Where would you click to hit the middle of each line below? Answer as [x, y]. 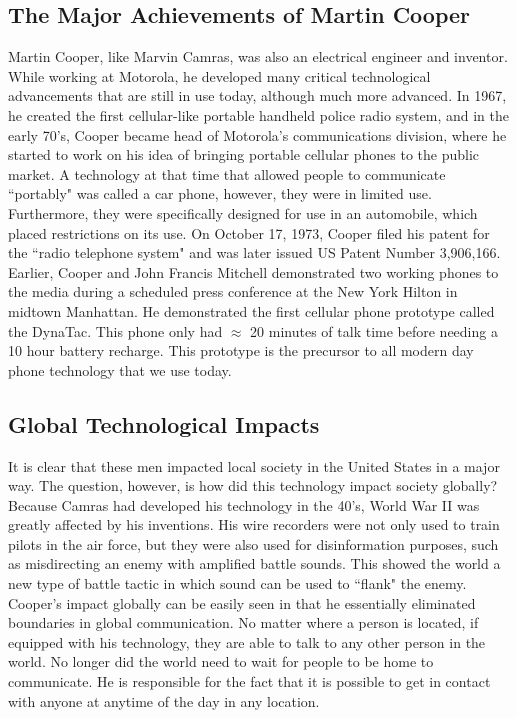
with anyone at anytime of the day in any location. [164, 700]
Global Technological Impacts [164, 423]
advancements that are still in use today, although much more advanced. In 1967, [257, 95]
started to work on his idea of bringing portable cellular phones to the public [244, 154]
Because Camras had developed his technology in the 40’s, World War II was [244, 504]
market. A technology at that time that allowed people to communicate [227, 173]
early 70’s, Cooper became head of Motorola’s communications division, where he [257, 134]
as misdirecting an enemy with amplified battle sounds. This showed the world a [254, 563]
